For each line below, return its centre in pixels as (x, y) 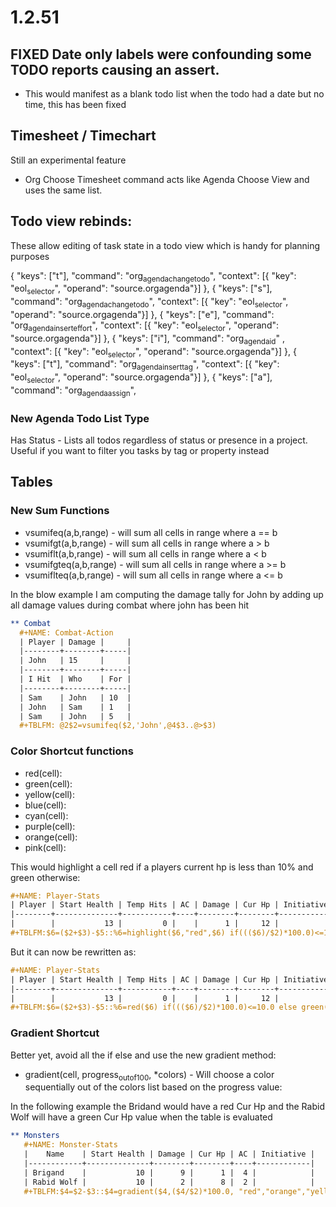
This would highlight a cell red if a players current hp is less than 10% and (162, 867)
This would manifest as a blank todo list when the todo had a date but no (174, 94)
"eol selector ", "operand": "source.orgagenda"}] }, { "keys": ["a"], (141, 378)
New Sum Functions (60, 511)
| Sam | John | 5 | (75, 716)
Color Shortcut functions (72, 751)
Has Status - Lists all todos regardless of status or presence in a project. (159, 440)
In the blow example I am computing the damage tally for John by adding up (167, 594)
